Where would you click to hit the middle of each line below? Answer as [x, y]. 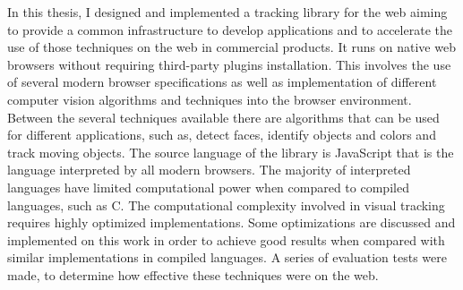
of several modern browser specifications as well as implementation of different [222, 82]
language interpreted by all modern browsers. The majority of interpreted [209, 170]
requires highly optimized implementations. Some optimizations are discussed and [231, 222]
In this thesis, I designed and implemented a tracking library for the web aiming [227, 12]
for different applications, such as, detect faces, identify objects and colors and [222, 135]
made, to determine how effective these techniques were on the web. [193, 274]
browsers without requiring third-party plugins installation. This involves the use [229, 64]
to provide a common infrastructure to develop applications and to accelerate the [230, 29]
